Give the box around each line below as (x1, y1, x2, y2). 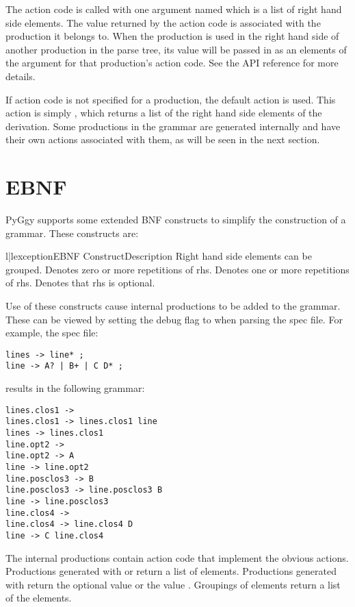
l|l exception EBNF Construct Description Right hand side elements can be (5, 249, 312, 263)
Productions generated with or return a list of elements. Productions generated (5, 564, 337, 578)
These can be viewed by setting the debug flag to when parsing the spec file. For (5, 312, 343, 326)
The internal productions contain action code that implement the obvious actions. (5, 550, 349, 565)
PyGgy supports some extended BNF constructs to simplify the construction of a (5, 212, 346, 227)
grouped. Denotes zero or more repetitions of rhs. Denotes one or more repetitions (5, 262, 350, 276)
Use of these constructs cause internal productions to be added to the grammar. (5, 299, 341, 313)
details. (5, 69, 36, 83)
